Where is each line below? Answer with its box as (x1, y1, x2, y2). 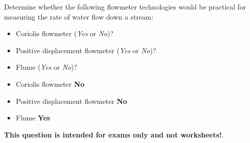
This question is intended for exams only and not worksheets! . (4, 129, 224, 139)
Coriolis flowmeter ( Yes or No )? (16, 28, 113, 39)
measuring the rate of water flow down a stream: (4, 11, 154, 22)
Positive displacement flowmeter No (16, 95, 128, 106)
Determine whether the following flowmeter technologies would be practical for (4, 2, 246, 12)
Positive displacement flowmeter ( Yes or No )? (16, 45, 156, 55)
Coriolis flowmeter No (16, 78, 85, 89)
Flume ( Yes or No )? (16, 62, 77, 72)
